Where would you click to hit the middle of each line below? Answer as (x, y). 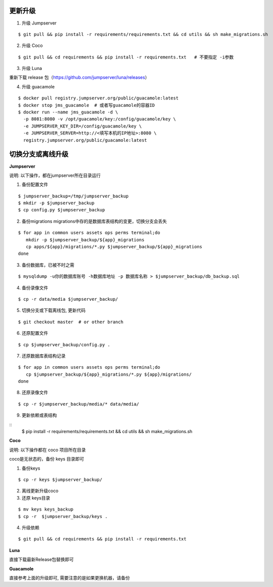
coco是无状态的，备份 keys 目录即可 (47, 459)
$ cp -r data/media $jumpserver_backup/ (68, 299)
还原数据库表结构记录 (44, 356)
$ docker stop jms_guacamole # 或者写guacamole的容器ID (87, 105)
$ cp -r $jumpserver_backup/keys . (63, 516)
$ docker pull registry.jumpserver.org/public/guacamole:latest (99, 98)
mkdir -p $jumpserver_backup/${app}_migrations (85, 240)
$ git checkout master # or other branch (71, 322)
